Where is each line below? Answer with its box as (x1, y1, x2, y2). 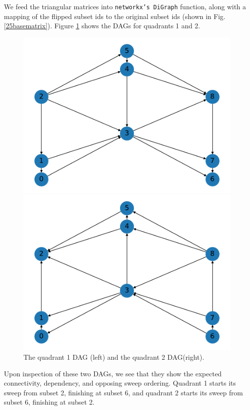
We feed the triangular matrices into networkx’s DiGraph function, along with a (4, 1, 246, 11)
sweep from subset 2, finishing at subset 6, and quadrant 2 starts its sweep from (4, 387, 243, 397)
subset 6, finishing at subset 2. (4, 397, 95, 407)
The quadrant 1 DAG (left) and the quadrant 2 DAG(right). (23, 352, 205, 362)
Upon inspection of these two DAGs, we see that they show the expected (4, 368, 222, 378)
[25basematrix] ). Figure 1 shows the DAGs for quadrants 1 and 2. (4, 20, 200, 31)
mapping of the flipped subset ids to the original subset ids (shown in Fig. (4, 11, 226, 21)
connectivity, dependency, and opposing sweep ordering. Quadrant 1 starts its (4, 378, 236, 388)
